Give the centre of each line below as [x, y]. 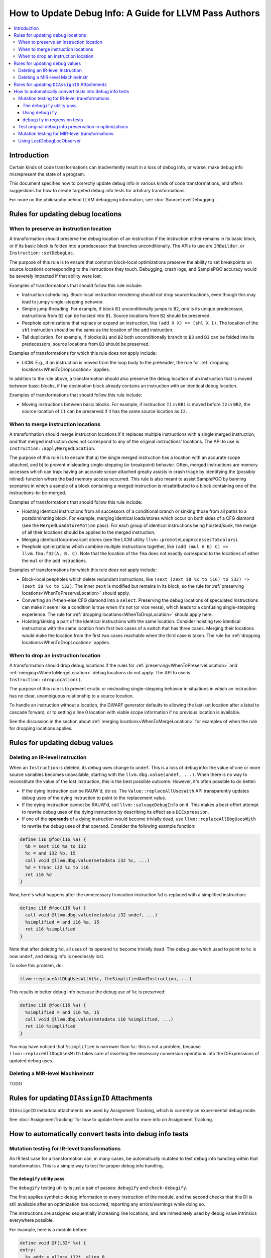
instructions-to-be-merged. [38, 493]
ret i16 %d [39, 875]
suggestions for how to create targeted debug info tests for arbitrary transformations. [98, 190]
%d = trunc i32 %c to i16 [57, 868]
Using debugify [40, 113]
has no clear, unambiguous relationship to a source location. [72, 696]
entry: [28, 1250]
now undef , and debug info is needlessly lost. [57, 956]
